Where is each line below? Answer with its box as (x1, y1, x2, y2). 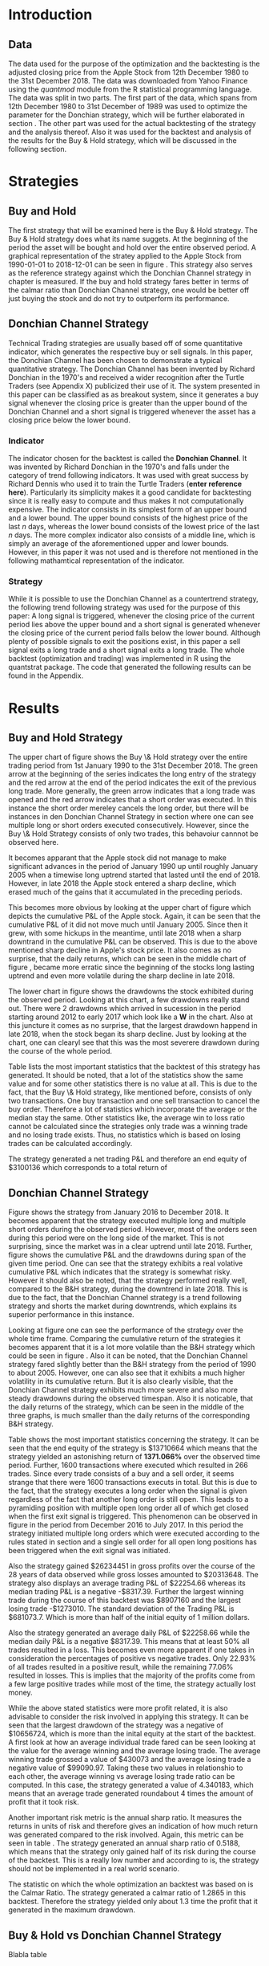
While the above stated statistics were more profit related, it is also (8, 1703, 228, 1713)
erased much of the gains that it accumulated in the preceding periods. (8, 887, 243, 897)
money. (8, 1688, 34, 1698)
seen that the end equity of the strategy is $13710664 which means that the (8, 1443, 258, 1453)
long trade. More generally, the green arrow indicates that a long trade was (8, 786, 255, 796)
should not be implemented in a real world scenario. (8, 1864, 180, 1874)
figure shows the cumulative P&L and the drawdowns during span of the (8, 1250, 247, 1260)
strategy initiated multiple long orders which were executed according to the (8, 1528, 260, 1539)
